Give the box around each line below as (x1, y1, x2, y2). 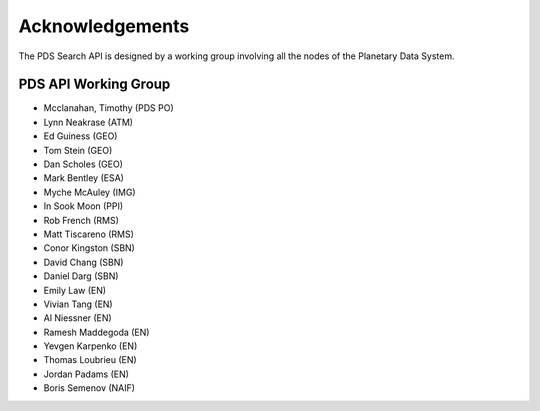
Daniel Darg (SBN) (43, 270, 119, 282)
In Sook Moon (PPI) (43, 200, 124, 212)
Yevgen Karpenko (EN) (43, 340, 138, 352)
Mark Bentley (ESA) (43, 172, 125, 184)
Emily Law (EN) (43, 284, 107, 296)
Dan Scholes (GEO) (43, 158, 124, 170)
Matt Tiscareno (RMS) (43, 228, 135, 240)
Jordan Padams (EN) (43, 368, 130, 380)
